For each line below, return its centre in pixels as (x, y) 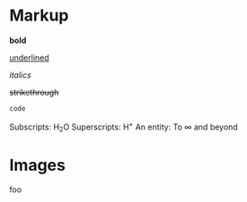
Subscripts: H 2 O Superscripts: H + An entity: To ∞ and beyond (123, 127)
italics (20, 75)
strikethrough (34, 92)
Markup (39, 16)
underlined (29, 57)
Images (37, 165)
